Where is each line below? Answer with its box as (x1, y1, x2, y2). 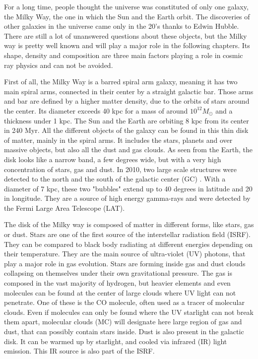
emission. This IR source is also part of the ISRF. (4, 346, 155, 356)
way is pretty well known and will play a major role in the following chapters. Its (4, 40, 250, 51)
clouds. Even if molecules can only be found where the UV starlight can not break (4, 306, 254, 317)
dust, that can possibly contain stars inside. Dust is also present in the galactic (4, 326, 244, 336)
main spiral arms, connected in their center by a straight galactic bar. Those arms (4, 86, 254, 96)
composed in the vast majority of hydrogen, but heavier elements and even (4, 278, 231, 288)
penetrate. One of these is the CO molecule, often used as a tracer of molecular (4, 297, 245, 307)
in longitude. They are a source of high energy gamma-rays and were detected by (4, 193, 251, 203)
